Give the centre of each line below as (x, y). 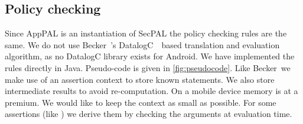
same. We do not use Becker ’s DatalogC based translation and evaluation (142, 44)
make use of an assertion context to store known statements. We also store (140, 79)
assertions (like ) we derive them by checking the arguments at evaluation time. (149, 114)
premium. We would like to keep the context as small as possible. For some (141, 102)
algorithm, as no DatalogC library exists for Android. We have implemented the (150, 56)
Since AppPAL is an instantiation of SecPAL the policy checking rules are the (146, 33)
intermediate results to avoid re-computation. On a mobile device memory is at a (151, 91)
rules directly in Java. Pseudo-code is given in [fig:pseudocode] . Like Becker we (148, 67)
